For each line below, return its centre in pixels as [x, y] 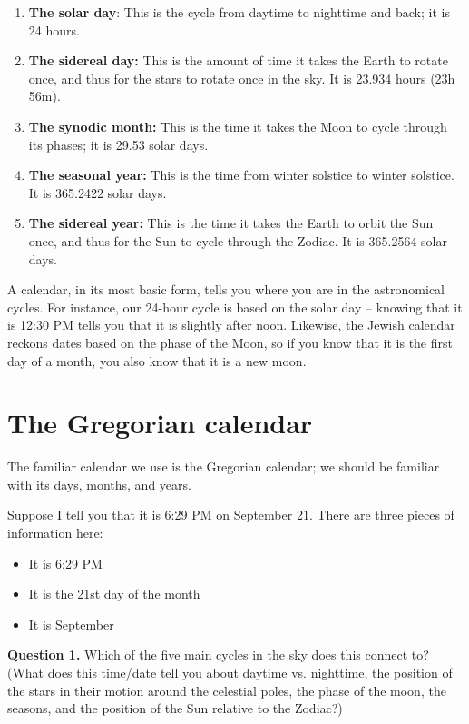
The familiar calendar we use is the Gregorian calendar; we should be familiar [224, 466]
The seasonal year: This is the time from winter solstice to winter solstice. [241, 175]
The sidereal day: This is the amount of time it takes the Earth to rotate [238, 60]
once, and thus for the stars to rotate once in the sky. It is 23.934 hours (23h [242, 78]
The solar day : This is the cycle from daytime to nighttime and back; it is [239, 12]
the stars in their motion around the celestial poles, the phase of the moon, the [227, 690]
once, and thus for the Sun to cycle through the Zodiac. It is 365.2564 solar [238, 240]
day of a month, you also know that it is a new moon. [157, 360]
